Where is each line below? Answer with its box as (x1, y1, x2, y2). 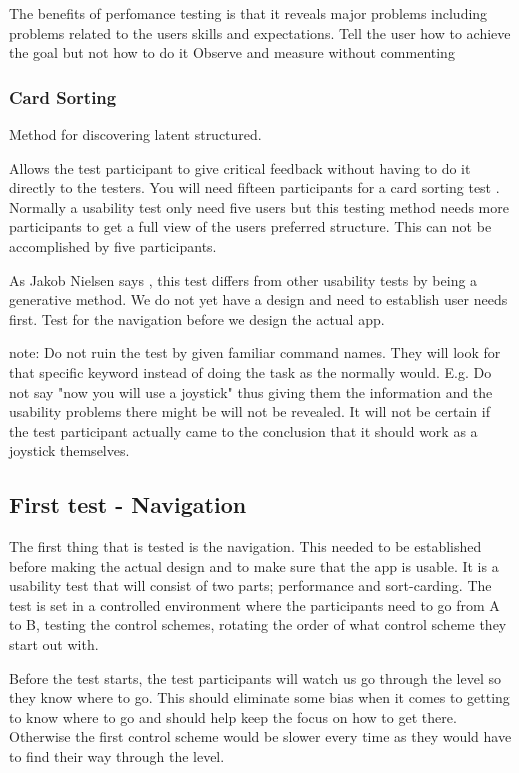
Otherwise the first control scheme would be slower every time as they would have (9, 726, 512, 747)
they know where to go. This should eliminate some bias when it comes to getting (9, 687, 510, 708)
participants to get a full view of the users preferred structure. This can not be (9, 216, 492, 237)
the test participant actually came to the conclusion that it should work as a (9, 420, 478, 441)
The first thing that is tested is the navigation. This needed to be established (9, 536, 482, 557)
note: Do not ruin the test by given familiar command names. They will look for (9, 342, 501, 363)
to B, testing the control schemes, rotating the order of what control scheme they (9, 614, 507, 635)
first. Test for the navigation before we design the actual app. (9, 308, 385, 329)
